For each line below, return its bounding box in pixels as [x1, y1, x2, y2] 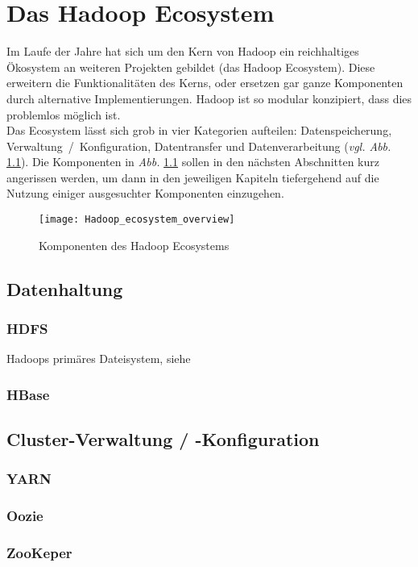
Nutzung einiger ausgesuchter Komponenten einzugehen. [6, 185, 284, 202]
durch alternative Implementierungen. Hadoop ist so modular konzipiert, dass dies [6, 90, 412, 106]
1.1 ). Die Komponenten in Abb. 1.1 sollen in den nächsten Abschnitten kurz [6, 153, 379, 170]
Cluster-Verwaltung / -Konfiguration [6, 427, 320, 452]
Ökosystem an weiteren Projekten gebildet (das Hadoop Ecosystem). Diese [6, 58, 375, 75]
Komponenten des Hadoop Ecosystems [39, 236, 230, 253]
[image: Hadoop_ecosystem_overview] [39, 214, 235, 226]
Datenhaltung [6, 276, 123, 301]
